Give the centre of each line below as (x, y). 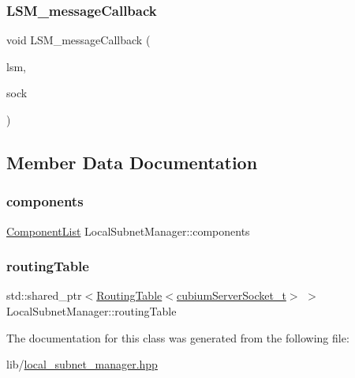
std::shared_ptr (44, 295)
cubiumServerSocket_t (231, 295)
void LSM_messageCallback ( (78, 40)
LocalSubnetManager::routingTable (92, 311)
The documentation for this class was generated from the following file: (178, 337)
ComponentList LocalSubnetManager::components (128, 231)
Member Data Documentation (132, 162)
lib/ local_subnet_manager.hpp (82, 364)
